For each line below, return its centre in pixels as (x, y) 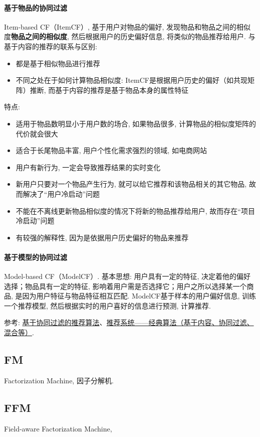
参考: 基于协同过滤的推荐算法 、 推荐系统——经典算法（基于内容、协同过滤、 (129, 322)
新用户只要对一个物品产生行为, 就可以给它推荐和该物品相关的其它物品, (131, 184)
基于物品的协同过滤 (36, 7)
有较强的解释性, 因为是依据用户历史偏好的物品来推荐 (102, 237)
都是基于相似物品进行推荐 (58, 63)
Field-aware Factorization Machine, (58, 428)
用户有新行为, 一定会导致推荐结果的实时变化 (88, 167)
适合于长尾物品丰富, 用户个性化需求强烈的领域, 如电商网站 (111, 150)
